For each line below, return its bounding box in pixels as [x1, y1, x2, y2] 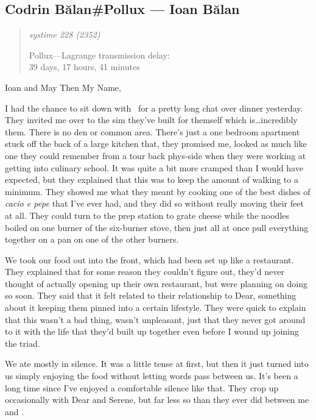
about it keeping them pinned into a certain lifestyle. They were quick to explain [5, 301, 306, 314]
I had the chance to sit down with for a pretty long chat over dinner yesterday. [5, 101, 303, 114]
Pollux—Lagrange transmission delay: [29, 48, 170, 61]
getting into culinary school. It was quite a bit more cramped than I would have [5, 161, 303, 174]
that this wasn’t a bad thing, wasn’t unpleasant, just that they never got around [5, 313, 306, 326]
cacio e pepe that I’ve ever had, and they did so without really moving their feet [5, 197, 304, 210]
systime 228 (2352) [29, 28, 100, 41]
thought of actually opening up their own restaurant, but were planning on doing [5, 277, 307, 290]
